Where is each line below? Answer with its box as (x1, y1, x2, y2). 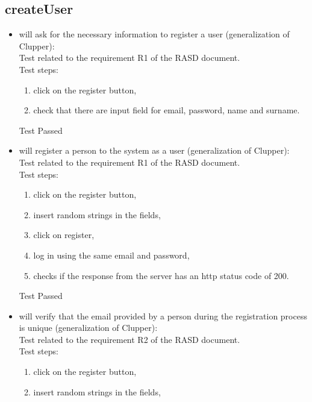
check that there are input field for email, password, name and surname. (33, 104, 300, 116)
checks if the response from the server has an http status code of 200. (33, 269, 289, 281)
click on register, (33, 228, 95, 241)
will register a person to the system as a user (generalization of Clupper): (19, 144, 290, 157)
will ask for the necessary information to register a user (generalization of (19, 28, 290, 40)
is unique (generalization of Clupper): (19, 321, 158, 334)
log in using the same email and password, (33, 248, 190, 261)
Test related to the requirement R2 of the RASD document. (19, 333, 240, 345)
